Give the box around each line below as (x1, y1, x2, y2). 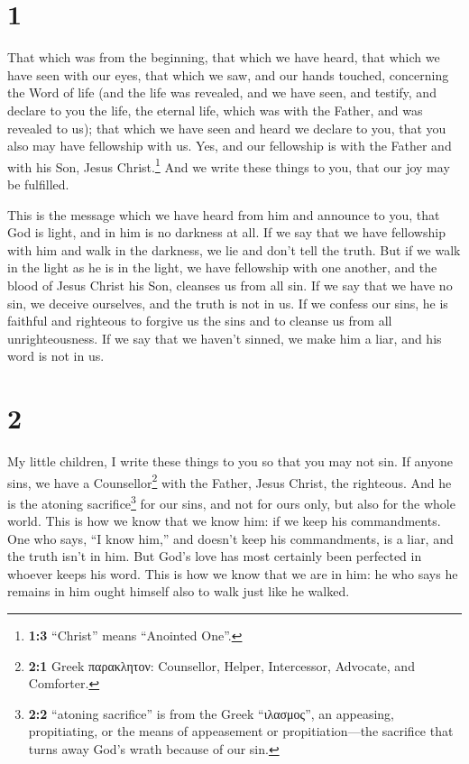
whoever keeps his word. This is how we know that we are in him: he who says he (7, 564, 458, 583)
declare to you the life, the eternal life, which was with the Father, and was (7, 100, 423, 119)
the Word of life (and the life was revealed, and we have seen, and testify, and (7, 83, 437, 102)
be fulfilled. (7, 174, 69, 193)
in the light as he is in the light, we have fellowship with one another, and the (7, 258, 437, 277)
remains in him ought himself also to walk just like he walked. (7, 582, 350, 601)
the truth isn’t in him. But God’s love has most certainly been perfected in (7, 547, 422, 566)
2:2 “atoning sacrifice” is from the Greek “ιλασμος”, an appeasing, (28, 704, 395, 723)
